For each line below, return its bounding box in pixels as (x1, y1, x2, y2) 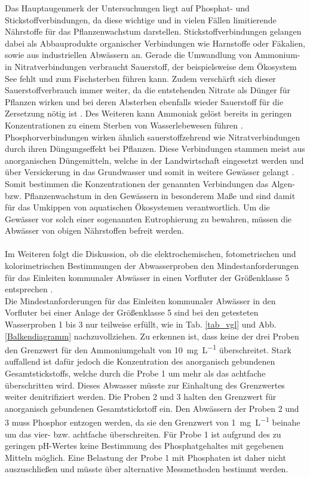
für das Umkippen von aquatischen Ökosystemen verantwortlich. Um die (5, 201, 270, 213)
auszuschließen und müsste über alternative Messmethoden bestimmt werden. (5, 463, 288, 475)
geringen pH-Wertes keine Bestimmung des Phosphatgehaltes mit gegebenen (5, 439, 284, 452)
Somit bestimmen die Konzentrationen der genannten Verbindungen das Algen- (5, 177, 296, 189)
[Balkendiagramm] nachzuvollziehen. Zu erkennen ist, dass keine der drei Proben (5, 329, 299, 342)
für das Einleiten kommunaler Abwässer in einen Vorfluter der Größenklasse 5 (5, 271, 290, 283)
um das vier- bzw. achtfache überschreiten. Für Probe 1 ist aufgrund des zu (5, 427, 281, 440)
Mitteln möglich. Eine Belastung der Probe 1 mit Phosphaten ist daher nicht (5, 451, 286, 463)
